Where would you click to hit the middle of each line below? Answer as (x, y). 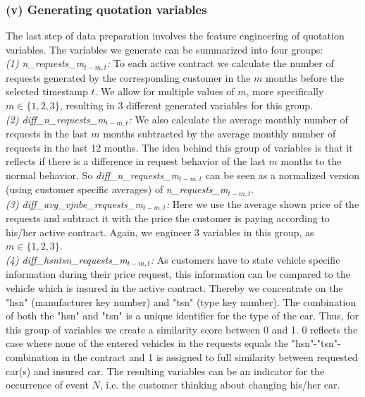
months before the (305, 77)
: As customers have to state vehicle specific (245, 260)
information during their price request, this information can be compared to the (178, 274)
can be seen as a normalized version (283, 175)
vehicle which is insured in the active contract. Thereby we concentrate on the (174, 288)
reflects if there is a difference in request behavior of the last (136, 161)
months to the (311, 161)
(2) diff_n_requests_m (56, 119)
